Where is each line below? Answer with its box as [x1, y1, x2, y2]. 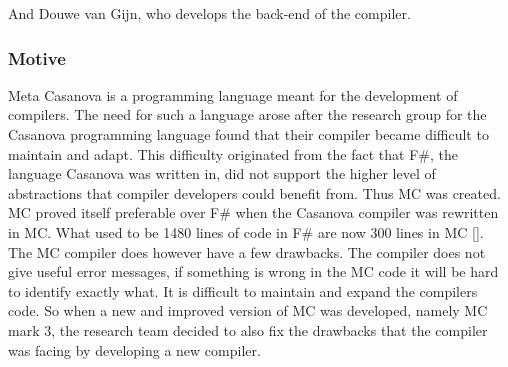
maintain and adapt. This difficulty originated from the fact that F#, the [8, 143, 458, 164]
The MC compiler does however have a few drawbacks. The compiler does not [8, 241, 486, 262]
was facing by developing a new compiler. [8, 339, 261, 360]
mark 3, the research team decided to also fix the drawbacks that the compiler [8, 319, 488, 340]
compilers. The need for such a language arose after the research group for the [8, 104, 487, 125]
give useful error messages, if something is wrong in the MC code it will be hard [8, 261, 499, 282]
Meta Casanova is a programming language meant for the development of [8, 84, 458, 105]
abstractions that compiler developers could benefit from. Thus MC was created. [8, 182, 501, 203]
